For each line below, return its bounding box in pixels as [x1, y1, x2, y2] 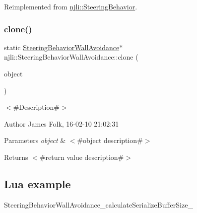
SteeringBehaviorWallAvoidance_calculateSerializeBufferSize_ [4, 199, 193, 210]
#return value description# [39, 151, 124, 162]
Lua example [4, 176, 71, 191]
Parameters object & [4, 135, 66, 145]
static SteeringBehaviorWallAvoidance [4, 42, 120, 52]
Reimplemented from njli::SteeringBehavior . [4, 1, 137, 11]
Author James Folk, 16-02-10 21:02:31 [4, 118, 119, 129]
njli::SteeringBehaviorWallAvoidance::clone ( [4, 52, 138, 62]
